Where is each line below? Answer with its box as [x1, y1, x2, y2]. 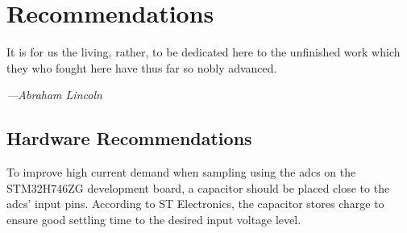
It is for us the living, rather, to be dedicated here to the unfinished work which [6, 44, 401, 60]
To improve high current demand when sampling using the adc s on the [6, 164, 356, 181]
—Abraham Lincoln [6, 86, 102, 103]
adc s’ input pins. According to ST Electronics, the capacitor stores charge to [6, 195, 384, 212]
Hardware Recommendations [6, 126, 252, 151]
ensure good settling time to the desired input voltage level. [6, 210, 301, 227]
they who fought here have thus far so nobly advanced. [6, 59, 277, 76]
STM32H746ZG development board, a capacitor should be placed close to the [6, 179, 390, 196]
